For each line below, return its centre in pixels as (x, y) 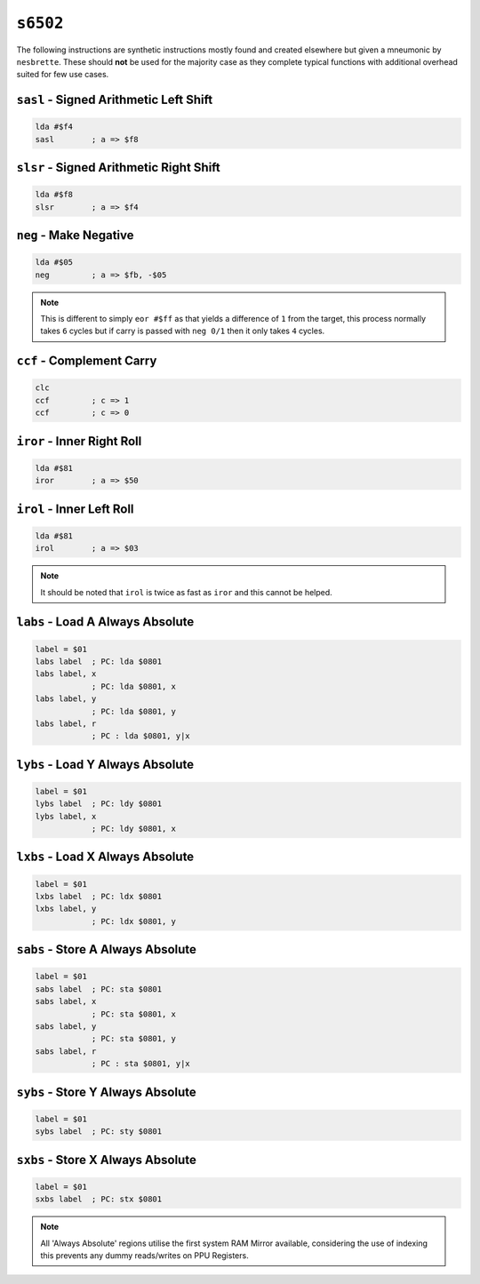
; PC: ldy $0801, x (134, 829)
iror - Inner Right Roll (79, 441)
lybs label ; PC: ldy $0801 (99, 804)
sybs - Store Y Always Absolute (107, 1092)
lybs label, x (66, 816)
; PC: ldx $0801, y (134, 921)
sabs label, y (66, 1026)
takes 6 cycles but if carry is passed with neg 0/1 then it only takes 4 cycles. (183, 331)
